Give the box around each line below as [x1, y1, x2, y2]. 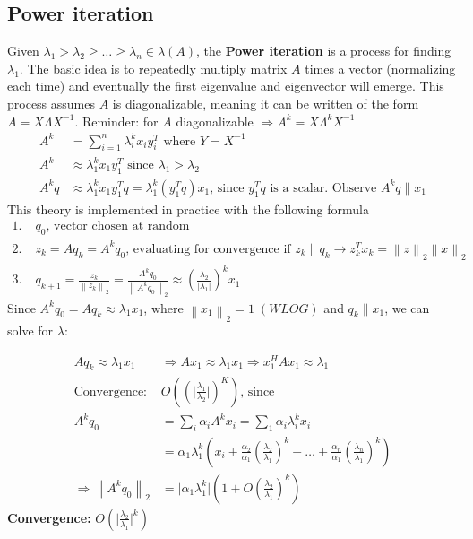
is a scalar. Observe [270, 181, 377, 195]
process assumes [7, 93, 95, 112]
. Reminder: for [74, 111, 159, 130]
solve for [7, 321, 54, 339]
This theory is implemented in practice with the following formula [7, 199, 369, 218]
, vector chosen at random [46, 220, 190, 233]
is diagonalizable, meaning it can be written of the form [112, 93, 419, 112]
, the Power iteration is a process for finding [196, 41, 451, 60]
